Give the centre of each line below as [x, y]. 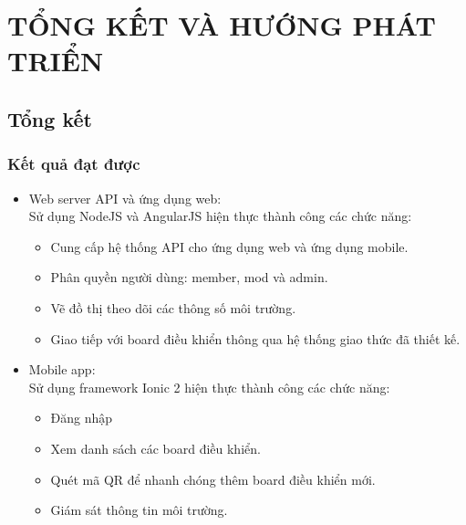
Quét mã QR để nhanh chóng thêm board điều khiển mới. [213, 479]
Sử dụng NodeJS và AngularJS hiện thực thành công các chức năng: [220, 216]
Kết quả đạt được [74, 164]
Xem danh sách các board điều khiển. [155, 448]
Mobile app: [62, 369]
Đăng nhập [82, 418]
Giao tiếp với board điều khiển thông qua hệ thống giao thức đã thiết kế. [255, 338]
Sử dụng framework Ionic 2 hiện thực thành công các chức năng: [209, 387]
